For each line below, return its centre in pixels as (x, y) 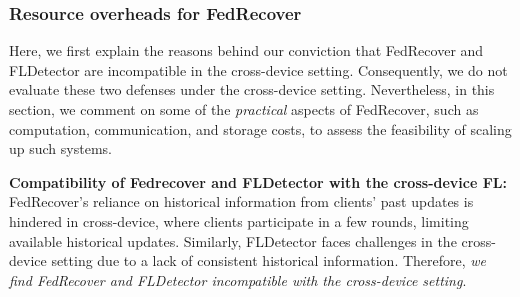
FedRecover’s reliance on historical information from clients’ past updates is (241, 201)
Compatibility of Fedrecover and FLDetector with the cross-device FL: (258, 181)
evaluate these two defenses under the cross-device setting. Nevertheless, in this (252, 89)
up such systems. (60, 148)
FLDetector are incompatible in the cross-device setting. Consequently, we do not (258, 69)
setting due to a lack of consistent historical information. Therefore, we (269, 260)
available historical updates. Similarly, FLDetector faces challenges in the (233, 240)
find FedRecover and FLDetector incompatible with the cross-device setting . (238, 279)
